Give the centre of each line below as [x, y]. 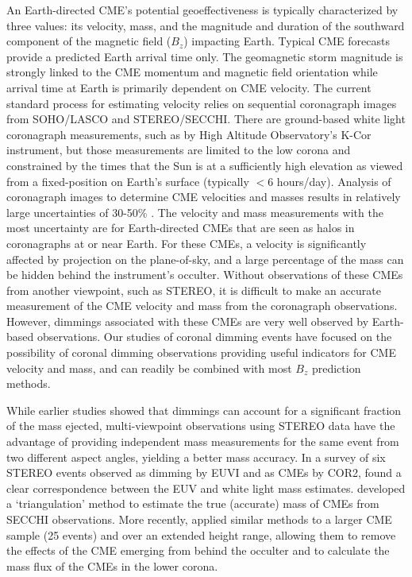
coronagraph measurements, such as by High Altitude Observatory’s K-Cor [189, 134]
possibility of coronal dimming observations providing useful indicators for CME [201, 352]
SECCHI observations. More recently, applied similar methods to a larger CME [199, 519]
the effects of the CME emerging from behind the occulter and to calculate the [198, 550]
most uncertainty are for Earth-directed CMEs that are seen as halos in [181, 228]
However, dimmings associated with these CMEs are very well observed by [188, 321]
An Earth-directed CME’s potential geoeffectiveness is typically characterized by [202, 10]
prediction [336, 368]
